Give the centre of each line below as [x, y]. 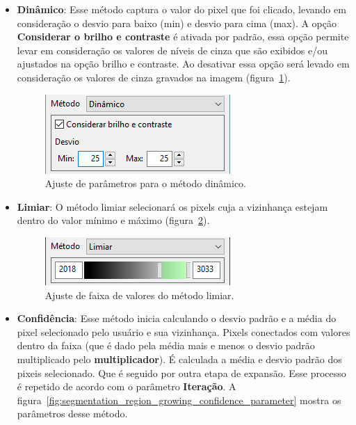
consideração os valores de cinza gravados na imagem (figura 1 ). [154, 77]
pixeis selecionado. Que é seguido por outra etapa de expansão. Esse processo [181, 372]
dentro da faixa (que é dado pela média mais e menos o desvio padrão [166, 345]
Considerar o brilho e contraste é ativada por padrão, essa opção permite [183, 37]
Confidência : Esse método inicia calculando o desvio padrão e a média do [177, 318]
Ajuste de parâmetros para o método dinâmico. [146, 183]
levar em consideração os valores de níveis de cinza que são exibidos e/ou [172, 50]
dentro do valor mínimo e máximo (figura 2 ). [113, 220]
